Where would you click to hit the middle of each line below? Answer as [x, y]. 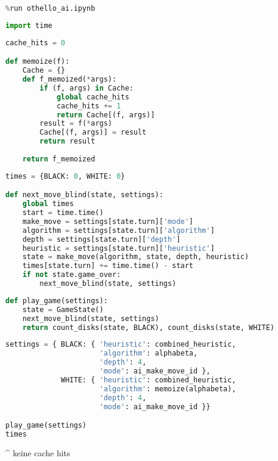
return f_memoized [59, 159]
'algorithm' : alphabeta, [149, 353]
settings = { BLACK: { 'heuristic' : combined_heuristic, [121, 345]
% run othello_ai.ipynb [50, 8]
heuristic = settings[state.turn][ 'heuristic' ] [118, 248]
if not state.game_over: [72, 275]
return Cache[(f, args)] [106, 115]
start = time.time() [63, 213]
